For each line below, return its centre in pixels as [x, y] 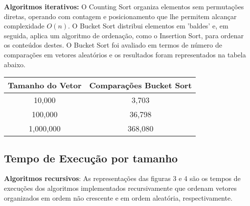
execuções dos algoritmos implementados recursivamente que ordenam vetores [120, 188]
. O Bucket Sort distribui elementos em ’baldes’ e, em [148, 26]
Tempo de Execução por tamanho [91, 158]
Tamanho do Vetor [45, 85]
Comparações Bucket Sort [140, 85]
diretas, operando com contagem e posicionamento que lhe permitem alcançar [120, 16]
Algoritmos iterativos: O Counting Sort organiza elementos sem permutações [124, 6]
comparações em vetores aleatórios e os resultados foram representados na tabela [125, 54]
